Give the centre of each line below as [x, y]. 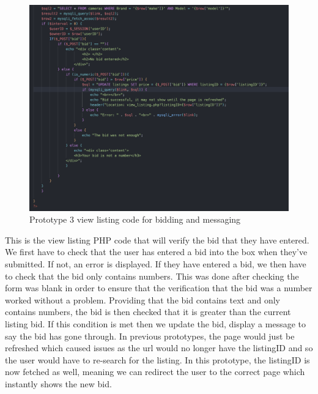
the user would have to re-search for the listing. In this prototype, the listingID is [157, 359]
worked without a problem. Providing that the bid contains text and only [143, 299]
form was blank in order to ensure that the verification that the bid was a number [159, 288]
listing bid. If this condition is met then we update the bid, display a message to [156, 323]
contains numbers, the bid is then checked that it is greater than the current [148, 312]
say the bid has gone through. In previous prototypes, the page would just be [150, 336]
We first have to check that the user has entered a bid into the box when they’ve [156, 252]
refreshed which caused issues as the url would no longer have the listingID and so [159, 348]
